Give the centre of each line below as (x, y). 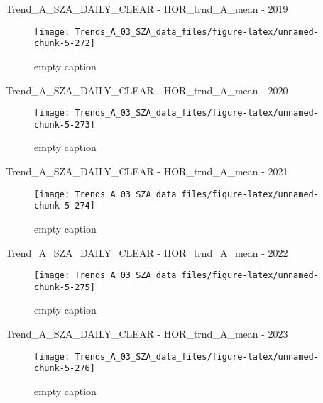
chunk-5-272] (65, 44)
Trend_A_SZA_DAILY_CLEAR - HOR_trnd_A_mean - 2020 (147, 90)
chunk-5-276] (65, 369)
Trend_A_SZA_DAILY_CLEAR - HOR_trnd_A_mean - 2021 (147, 171)
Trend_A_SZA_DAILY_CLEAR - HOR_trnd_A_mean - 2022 (147, 252)
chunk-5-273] (65, 125)
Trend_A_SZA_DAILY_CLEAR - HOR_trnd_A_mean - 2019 (147, 9)
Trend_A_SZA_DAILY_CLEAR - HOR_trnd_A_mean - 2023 (147, 333)
